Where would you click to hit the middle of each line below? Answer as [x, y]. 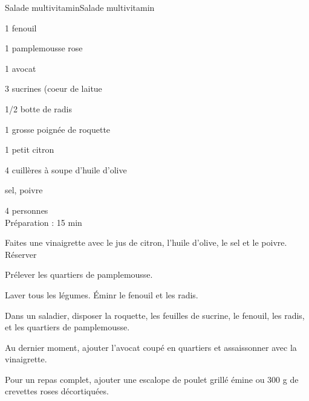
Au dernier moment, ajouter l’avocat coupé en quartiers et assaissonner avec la [151, 347]
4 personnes [27, 210]
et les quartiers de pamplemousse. [67, 327]
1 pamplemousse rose [44, 48]
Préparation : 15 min [44, 222]
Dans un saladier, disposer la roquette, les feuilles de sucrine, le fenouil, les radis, [155, 315]
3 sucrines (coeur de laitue [54, 88]
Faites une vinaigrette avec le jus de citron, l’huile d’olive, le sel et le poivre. [146, 242]
